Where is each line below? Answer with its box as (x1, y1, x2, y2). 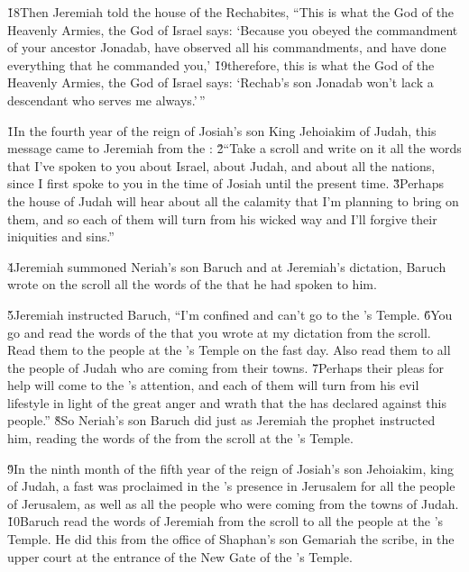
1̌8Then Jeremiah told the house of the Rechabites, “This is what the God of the (7, 3, 455, 21)
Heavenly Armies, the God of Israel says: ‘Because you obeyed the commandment (7, 20, 458, 39)
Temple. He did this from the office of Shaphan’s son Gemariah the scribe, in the (7, 530, 455, 549)
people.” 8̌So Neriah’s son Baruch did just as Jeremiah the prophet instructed (7, 411, 436, 430)
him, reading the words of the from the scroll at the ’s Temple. (7, 429, 354, 448)
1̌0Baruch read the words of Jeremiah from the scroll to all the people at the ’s (7, 512, 444, 531)
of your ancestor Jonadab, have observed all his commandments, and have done (7, 38, 446, 57)
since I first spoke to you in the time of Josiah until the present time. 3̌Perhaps (7, 174, 444, 193)
